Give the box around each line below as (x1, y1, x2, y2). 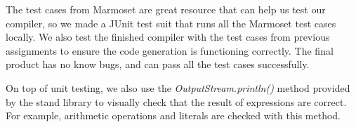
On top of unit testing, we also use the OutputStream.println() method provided (6, 80, 350, 95)
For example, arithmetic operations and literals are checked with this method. (6, 108, 341, 123)
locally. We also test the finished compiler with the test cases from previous (6, 29, 330, 44)
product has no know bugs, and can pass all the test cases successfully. (6, 57, 310, 72)
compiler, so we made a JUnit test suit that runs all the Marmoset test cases (6, 15, 336, 30)
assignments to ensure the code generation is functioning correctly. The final (6, 43, 334, 58)
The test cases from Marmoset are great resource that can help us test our (6, 2, 326, 16)
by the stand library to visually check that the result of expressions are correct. (6, 94, 347, 109)
